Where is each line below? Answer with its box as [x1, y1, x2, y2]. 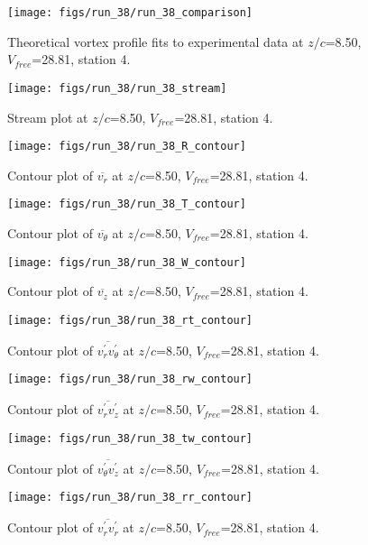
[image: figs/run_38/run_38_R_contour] [7, 140, 246, 153]
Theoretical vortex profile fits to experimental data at [7, 32, 304, 51]
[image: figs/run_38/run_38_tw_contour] [7, 431, 253, 445]
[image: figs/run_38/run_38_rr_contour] [7, 491, 253, 504]
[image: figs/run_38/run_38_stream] [7, 81, 227, 95]
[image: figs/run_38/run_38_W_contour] [7, 255, 246, 269]
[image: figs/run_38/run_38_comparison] [7, 6, 253, 19]
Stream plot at [7, 107, 88, 126]
